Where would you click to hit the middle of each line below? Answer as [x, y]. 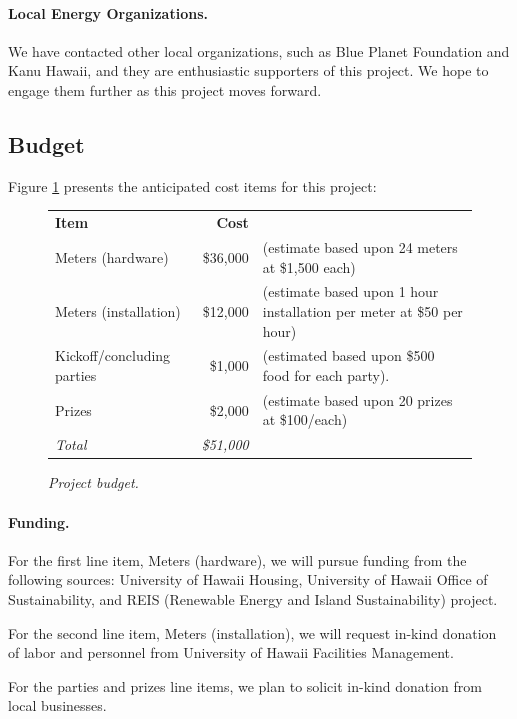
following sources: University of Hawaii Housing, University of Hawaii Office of [248, 579]
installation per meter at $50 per [362, 311]
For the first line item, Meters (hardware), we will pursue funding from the [237, 559]
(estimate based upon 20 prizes [357, 399]
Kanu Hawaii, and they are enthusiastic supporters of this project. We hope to [248, 70]
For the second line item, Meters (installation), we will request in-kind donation [252, 632]
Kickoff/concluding [113, 355]
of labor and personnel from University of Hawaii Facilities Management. [231, 652]
